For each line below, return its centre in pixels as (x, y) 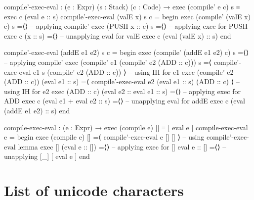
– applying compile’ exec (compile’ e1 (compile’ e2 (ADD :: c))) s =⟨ (108, 62)
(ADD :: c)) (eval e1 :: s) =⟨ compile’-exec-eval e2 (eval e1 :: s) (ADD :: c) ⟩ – (122, 81)
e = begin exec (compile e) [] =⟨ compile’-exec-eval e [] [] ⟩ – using (104, 137)
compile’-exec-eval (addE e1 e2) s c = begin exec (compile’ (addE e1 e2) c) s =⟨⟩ (127, 52)
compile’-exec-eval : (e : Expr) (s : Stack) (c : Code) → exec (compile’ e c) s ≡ (122, 6)
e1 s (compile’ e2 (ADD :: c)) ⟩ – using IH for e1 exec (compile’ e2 (133, 72)
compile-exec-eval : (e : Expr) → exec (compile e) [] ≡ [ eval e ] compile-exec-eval (126, 127)
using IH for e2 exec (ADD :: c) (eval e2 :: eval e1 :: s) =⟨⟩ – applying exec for (122, 91)
